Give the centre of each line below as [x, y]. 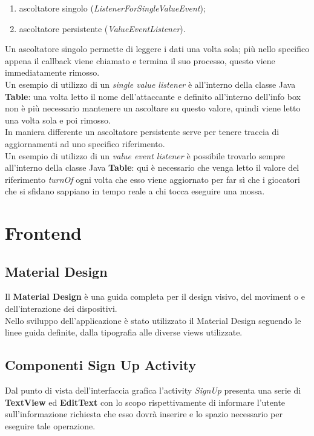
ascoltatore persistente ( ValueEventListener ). [102, 28]
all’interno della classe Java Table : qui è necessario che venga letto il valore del [152, 167]
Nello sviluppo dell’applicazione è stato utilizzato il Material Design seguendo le [153, 320]
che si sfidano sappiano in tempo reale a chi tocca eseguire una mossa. [135, 191]
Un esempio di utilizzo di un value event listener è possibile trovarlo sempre [145, 155]
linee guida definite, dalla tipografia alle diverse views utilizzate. [124, 332]
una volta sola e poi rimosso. [58, 120]
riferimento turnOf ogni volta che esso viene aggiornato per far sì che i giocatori [152, 179]
